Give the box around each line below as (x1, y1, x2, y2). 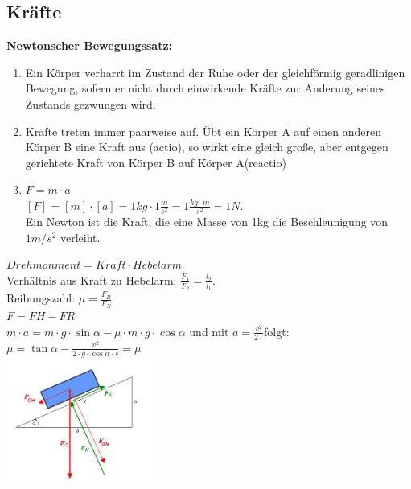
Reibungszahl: (6, 290, 76, 306)
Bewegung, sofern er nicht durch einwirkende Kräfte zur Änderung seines (25, 80, 385, 97)
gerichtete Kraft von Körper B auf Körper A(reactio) (25, 154, 286, 171)
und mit (189, 323, 229, 339)
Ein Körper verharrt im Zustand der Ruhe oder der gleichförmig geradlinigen (25, 64, 405, 80)
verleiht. (60, 228, 101, 245)
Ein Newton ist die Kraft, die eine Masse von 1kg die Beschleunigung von (25, 213, 388, 230)
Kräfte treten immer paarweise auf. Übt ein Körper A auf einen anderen (25, 122, 381, 139)
